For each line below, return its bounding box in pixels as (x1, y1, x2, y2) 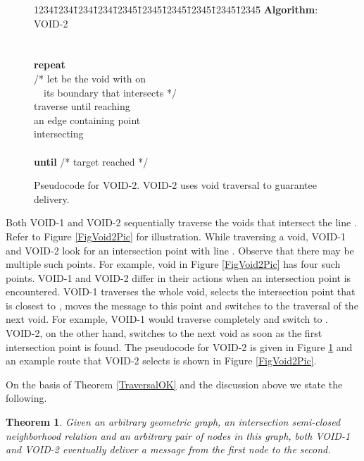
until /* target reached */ (34, 154, 149, 168)
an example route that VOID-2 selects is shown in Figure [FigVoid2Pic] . (6, 353, 317, 368)
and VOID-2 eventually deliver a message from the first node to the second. (6, 442, 331, 457)
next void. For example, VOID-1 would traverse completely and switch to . (6, 312, 328, 326)
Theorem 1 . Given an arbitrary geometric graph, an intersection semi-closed (6, 414, 341, 429)
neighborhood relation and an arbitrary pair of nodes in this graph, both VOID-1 (6, 428, 351, 443)
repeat (34, 57, 65, 72)
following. (6, 391, 47, 405)
